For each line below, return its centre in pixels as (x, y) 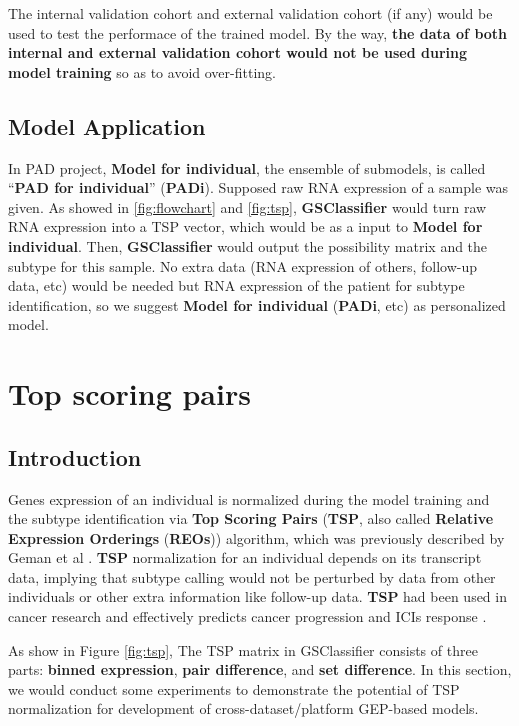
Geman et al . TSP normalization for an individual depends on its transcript (245, 557)
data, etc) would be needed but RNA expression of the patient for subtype (236, 285)
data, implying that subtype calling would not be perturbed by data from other (252, 576)
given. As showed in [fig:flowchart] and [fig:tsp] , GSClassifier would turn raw (247, 206)
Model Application (107, 125)
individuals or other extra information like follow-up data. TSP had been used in (257, 596)
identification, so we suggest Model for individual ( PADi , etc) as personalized (257, 304)
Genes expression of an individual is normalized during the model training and (249, 498)
